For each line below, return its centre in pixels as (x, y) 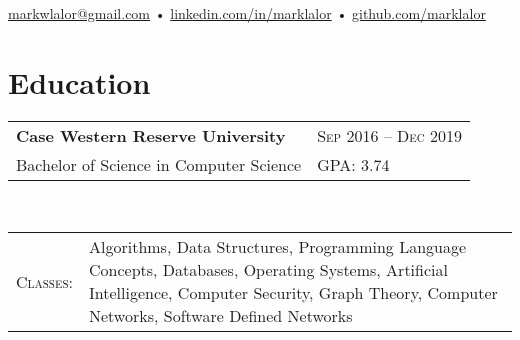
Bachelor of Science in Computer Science (159, 164)
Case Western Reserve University (151, 135)
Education (79, 81)
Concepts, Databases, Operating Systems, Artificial (268, 270)
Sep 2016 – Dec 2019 (390, 135)
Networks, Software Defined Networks (220, 316)
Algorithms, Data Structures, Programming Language (277, 247)
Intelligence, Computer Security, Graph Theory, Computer (293, 293)
